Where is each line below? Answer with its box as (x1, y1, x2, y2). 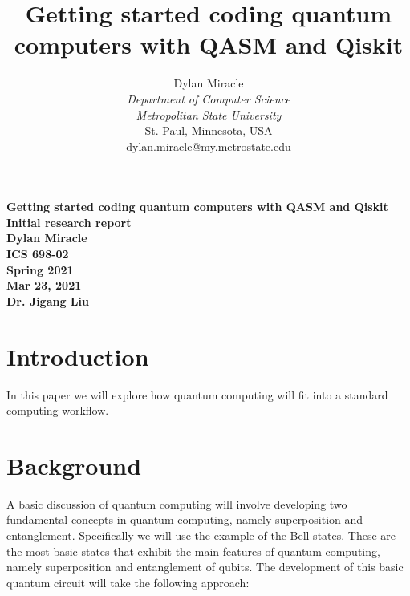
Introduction (6, 339, 149, 372)
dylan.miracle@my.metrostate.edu (126, 137, 291, 154)
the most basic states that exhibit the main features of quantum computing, (6, 542, 380, 559)
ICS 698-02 (6, 245, 69, 262)
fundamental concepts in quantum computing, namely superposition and (6, 511, 363, 528)
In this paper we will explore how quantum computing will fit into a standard (6, 386, 388, 403)
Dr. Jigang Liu (6, 292, 89, 309)
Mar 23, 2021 (6, 277, 82, 294)
